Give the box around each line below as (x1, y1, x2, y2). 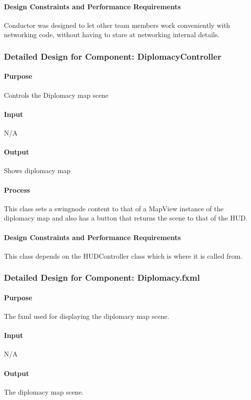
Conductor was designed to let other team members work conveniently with (4, 20, 230, 30)
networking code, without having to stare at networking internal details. (4, 29, 220, 40)
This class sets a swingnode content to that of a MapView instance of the (4, 203, 224, 213)
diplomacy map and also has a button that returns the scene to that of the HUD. (4, 213, 248, 223)
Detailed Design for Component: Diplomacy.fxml (4, 271, 200, 284)
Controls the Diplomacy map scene (4, 89, 108, 100)
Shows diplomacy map (4, 165, 71, 176)
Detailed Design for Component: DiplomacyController (4, 50, 222, 62)
